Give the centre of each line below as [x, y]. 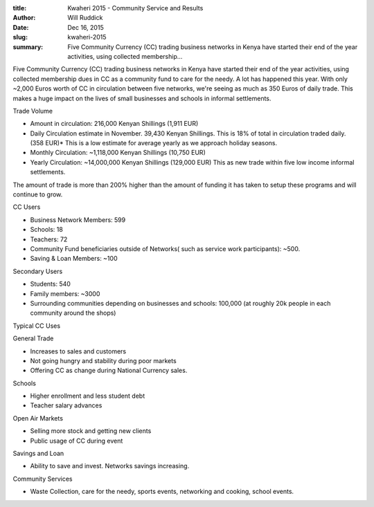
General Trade [33, 338]
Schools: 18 [47, 230]
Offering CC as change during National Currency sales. [109, 371]
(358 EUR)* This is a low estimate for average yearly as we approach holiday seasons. [154, 143]
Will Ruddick [85, 18]
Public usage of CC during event [77, 441]
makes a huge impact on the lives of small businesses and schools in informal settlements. [142, 98]
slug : [20, 37]
